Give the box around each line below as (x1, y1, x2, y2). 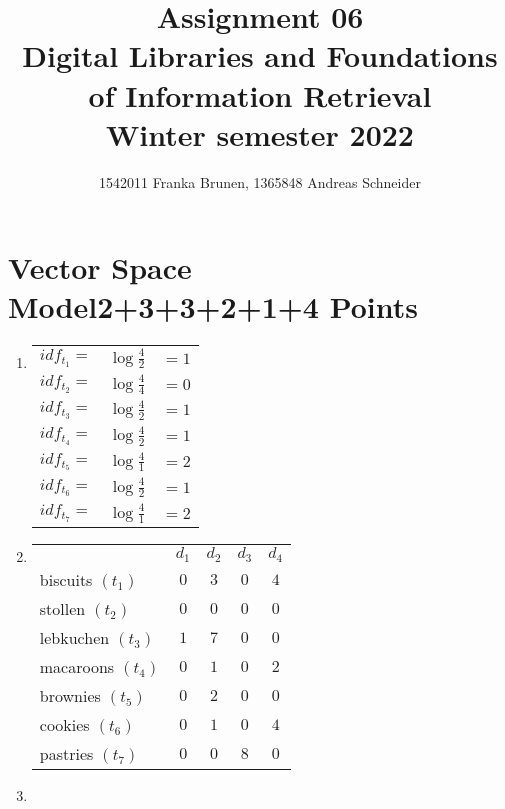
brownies (39, 684, 101, 708)
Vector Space (8, 247, 192, 288)
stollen (39, 597, 86, 621)
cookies (39, 713, 90, 737)
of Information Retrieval (88, 74, 432, 115)
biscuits (39, 568, 93, 592)
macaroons (39, 655, 115, 679)
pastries (39, 742, 94, 766)
